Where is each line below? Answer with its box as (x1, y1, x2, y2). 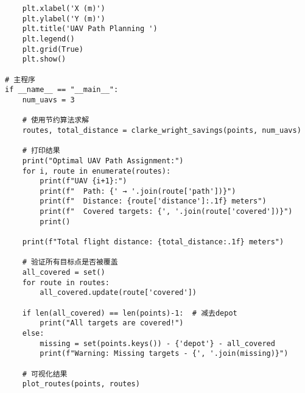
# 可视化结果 (22, 369, 68, 378)
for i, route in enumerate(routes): (22, 166, 171, 175)
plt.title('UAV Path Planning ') (22, 24, 158, 34)
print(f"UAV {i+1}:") (40, 177, 127, 186)
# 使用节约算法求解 (22, 116, 89, 125)
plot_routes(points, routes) (22, 380, 140, 389)
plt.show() (22, 55, 66, 64)
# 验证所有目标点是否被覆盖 (22, 258, 118, 267)
